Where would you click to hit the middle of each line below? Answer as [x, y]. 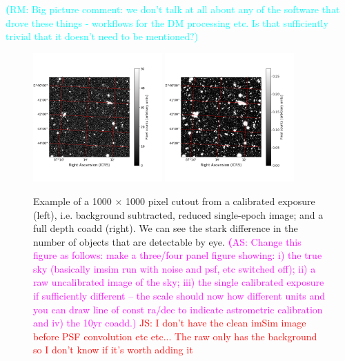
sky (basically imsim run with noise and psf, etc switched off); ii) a [175, 268]
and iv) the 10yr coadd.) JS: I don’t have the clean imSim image [170, 323]
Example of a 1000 [72, 201]
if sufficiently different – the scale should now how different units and [179, 296]
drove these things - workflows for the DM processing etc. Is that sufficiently [167, 22]
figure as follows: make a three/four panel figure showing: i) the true [178, 255]
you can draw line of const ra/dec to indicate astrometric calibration [178, 309]
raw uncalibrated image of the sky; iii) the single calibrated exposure [179, 282]
